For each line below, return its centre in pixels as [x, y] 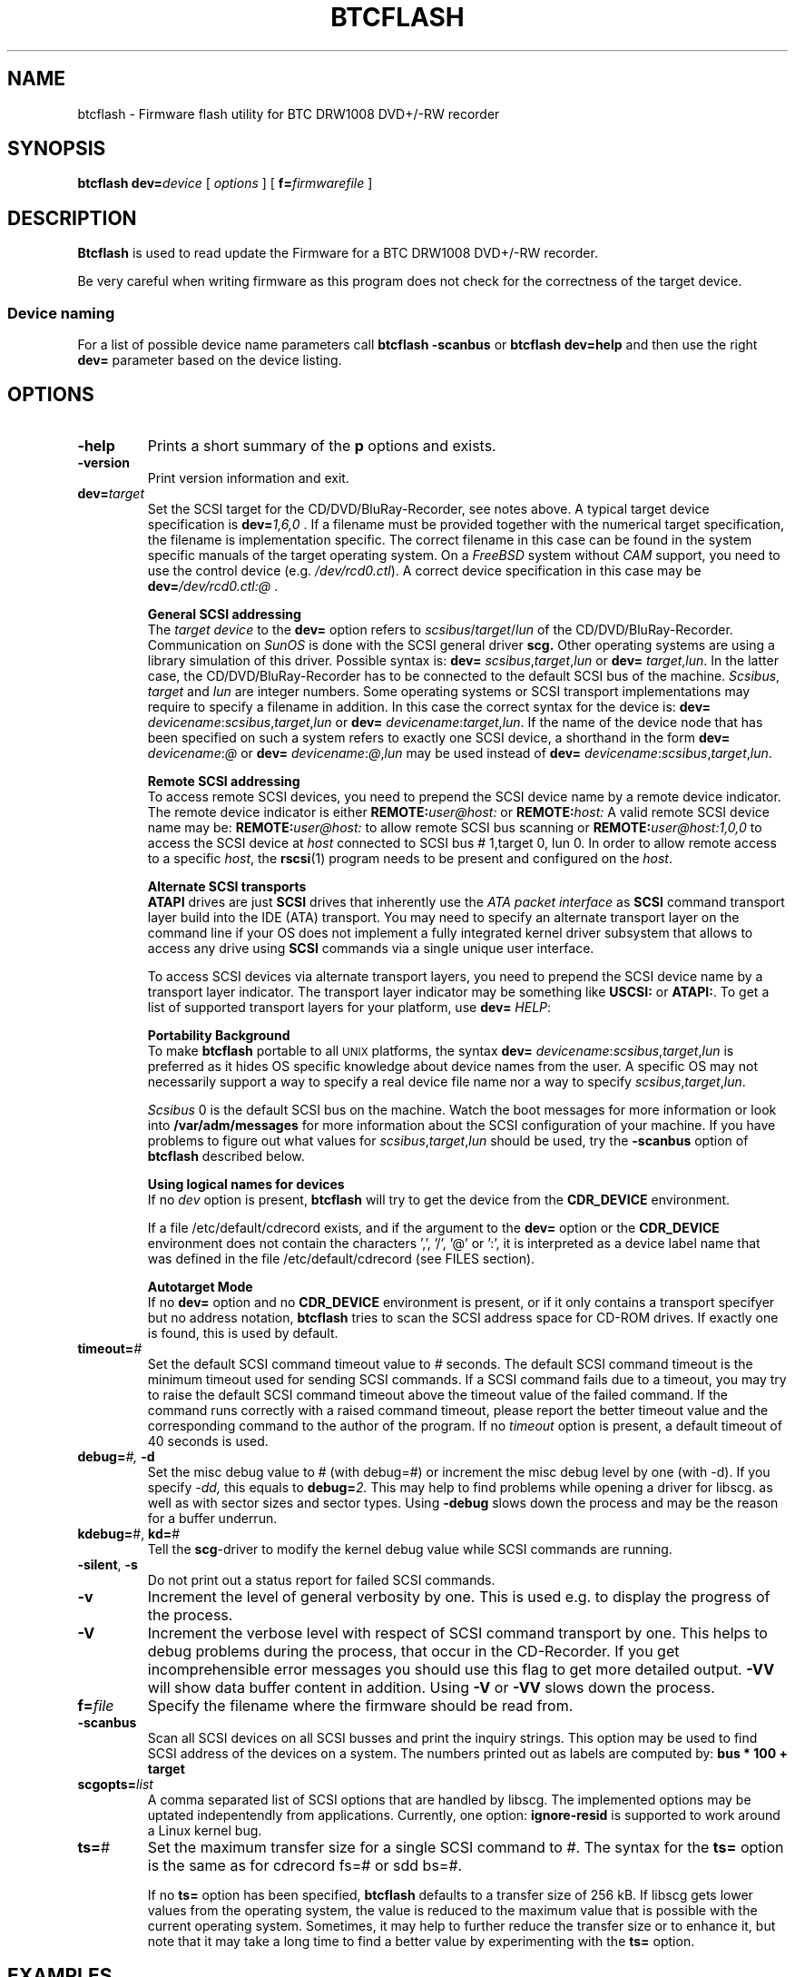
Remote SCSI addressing [224, 781]
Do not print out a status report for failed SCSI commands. [321, 1579]
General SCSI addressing [224, 614]
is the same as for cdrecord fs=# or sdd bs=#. [305, 1865]
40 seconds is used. [208, 1441]
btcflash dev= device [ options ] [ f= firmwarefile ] [225, 183]
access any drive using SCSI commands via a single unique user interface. [371, 948]
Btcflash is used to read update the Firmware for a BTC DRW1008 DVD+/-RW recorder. [338, 253]
